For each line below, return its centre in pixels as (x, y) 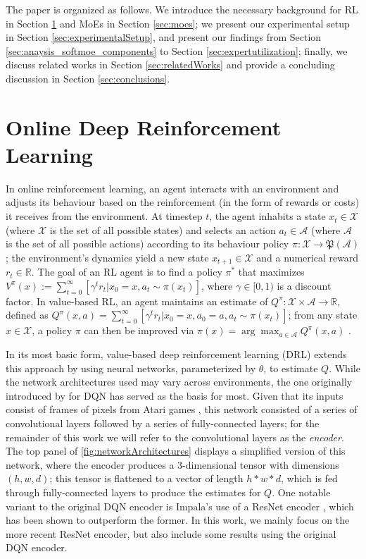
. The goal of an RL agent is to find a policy (127, 272)
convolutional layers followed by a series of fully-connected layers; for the (163, 423)
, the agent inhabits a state (267, 216)
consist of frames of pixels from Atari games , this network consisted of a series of (182, 409)
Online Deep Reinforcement (144, 127)
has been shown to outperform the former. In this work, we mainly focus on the (178, 520)
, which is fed (309, 478)
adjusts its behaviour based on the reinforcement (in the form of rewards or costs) (183, 202)
